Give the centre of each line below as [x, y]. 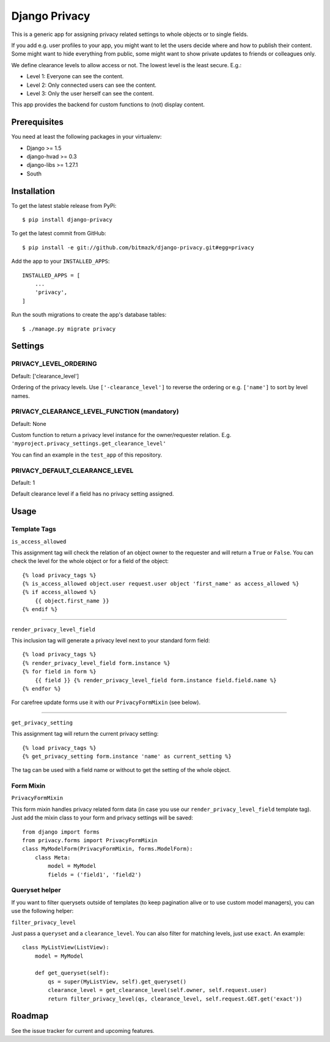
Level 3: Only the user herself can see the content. [90, 93]
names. [20, 396]
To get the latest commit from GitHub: [59, 233]
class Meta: [53, 857]
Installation [33, 191]
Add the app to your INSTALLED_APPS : [61, 261]
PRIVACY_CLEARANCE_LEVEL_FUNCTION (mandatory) [95, 411]
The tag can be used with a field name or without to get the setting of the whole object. [121, 770]
